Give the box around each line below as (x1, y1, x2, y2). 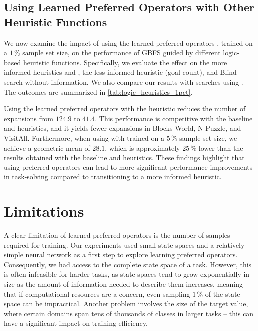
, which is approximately (105, 142, 180, 153)
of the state (205, 288, 240, 299)
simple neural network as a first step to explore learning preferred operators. (4, 249, 238, 260)
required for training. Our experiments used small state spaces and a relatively (4, 239, 245, 250)
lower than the (198, 142, 243, 153)
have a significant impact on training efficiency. (4, 318, 148, 328)
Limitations (4, 201, 84, 221)
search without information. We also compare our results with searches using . (4, 76, 243, 87)
